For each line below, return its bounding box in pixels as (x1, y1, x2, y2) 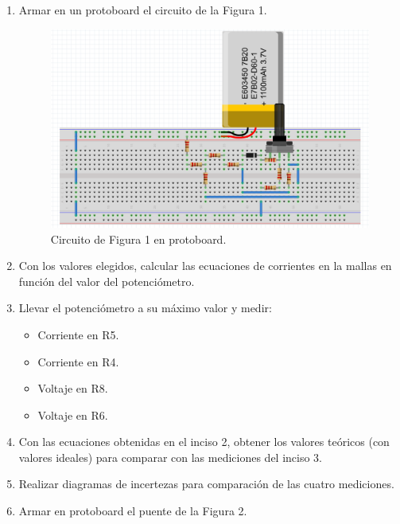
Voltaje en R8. (37, 380, 108, 397)
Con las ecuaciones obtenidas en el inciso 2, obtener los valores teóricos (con (18, 433, 390, 450)
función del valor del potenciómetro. (18, 272, 195, 289)
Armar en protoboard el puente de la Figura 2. (18, 502, 247, 519)
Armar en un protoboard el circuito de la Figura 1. (18, 2, 267, 18)
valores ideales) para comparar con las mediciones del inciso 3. (18, 448, 323, 465)
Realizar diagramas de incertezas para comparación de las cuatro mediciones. (18, 475, 394, 492)
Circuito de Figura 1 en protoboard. (50, 230, 227, 247)
